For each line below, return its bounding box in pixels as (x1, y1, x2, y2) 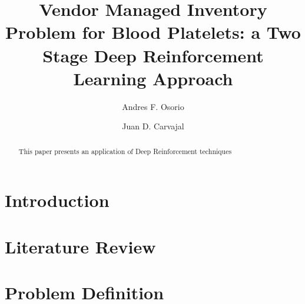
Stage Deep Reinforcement (42, 43, 264, 67)
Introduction (5, 188, 110, 212)
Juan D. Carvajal (122, 120, 184, 132)
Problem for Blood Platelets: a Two (5, 20, 301, 44)
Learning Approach (73, 66, 233, 90)
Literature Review (5, 234, 156, 258)
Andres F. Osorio (122, 100, 184, 112)
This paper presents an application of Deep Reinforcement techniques (18, 146, 232, 156)
